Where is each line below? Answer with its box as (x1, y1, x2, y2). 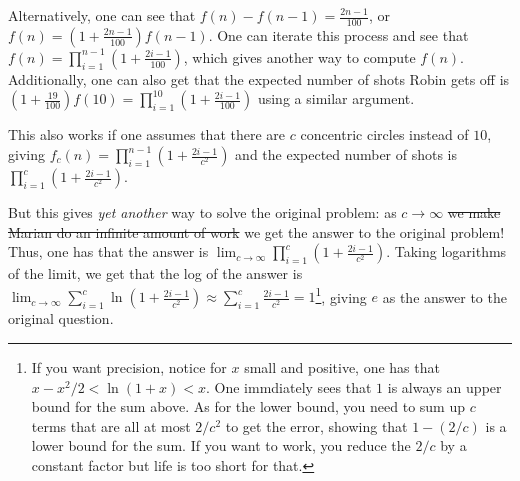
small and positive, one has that (244, 357, 440, 378)
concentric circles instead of (300, 124, 469, 145)
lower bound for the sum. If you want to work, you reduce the (31, 435, 411, 456)
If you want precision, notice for (31, 357, 227, 378)
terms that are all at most (31, 415, 191, 436)
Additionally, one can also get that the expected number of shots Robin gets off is (8, 68, 510, 89)
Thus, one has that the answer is (8, 241, 209, 262)
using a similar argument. (257, 88, 415, 109)
